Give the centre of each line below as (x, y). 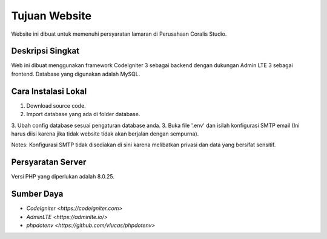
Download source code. (56, 105)
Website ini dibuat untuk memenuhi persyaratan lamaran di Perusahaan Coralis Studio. (119, 34)
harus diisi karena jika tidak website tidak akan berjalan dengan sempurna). (105, 134)
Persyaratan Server (49, 162)
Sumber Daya (37, 194)
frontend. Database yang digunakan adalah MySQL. (76, 74)
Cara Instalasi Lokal (49, 91)
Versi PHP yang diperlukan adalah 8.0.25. (63, 177)
